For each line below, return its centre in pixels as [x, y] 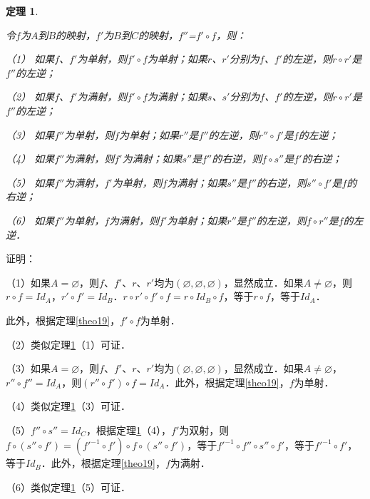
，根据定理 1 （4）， [129, 429]
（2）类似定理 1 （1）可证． [68, 344]
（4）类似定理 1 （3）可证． [68, 406]
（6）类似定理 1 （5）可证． [68, 487]
